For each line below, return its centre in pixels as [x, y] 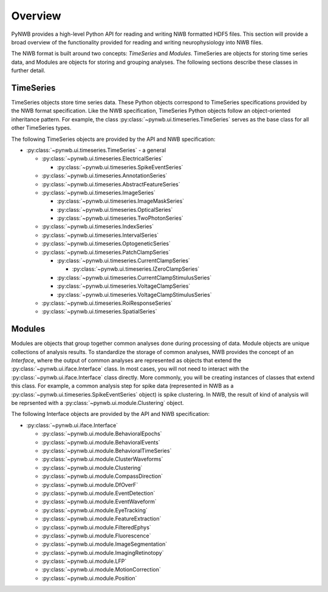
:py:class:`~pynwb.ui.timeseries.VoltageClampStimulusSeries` [134, 294]
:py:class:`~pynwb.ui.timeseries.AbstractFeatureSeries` [111, 184]
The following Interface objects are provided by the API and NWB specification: [110, 414]
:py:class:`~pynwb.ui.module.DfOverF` [90, 485]
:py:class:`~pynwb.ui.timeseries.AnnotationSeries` [104, 175]
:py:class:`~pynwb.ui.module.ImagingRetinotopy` [103, 553]
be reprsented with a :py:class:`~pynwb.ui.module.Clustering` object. [97, 403]
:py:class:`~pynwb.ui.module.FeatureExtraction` [101, 519]
